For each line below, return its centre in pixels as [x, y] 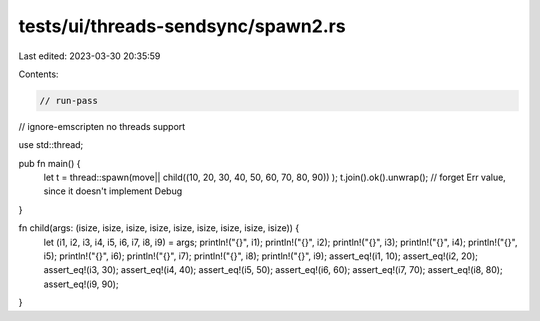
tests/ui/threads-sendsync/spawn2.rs [182, 26]
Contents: [38, 74]
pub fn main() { [49, 163]
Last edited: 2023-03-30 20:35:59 [89, 56]
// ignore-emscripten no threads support [102, 126]
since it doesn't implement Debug [113, 191]
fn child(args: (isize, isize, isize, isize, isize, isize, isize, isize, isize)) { [159, 228]
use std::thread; [51, 145]
